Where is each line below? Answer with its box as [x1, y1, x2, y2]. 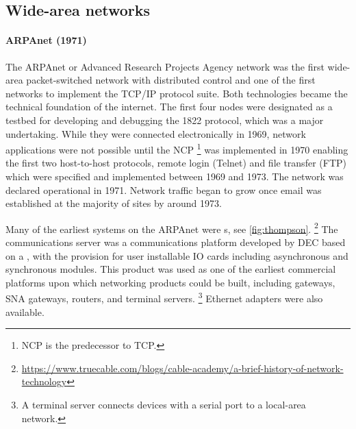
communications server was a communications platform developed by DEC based [5, 235, 346, 249]
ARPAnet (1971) [5, 33, 87, 47]
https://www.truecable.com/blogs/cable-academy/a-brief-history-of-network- [21, 360, 344, 375]
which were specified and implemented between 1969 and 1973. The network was [5, 169, 344, 183]
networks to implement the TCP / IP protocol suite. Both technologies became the [5, 86, 348, 100]
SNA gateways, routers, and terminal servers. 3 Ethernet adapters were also [5, 289, 323, 306]
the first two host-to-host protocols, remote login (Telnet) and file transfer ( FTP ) [5, 156, 346, 170]
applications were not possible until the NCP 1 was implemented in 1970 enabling [5, 140, 348, 156]
